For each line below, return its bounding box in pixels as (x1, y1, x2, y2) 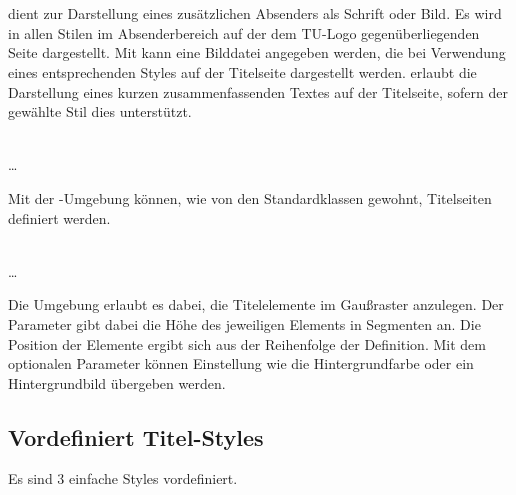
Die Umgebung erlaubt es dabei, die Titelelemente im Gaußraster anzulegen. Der (8, 294, 504, 315)
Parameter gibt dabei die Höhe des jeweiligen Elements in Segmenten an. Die (8, 313, 481, 334)
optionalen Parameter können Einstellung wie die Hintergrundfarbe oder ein (8, 353, 474, 374)
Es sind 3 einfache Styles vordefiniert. (8, 468, 238, 489)
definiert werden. (8, 207, 111, 228)
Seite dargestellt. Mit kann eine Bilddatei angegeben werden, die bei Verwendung (8, 42, 506, 63)
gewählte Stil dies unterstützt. (8, 101, 192, 122)
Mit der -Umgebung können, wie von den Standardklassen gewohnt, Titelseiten (8, 187, 492, 208)
